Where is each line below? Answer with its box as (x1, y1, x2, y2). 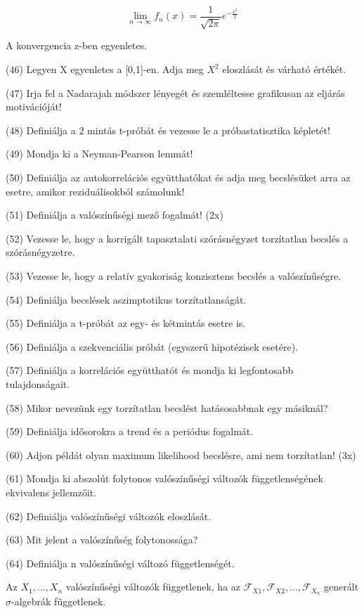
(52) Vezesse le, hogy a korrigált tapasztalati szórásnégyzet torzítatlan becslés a (6, 231, 349, 245)
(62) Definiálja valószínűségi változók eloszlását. (6, 508, 212, 523)
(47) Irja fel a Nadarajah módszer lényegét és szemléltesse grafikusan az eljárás (6, 85, 345, 100)
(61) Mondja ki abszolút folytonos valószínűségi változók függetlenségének (6, 471, 323, 486)
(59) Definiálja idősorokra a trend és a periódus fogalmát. (6, 424, 254, 439)
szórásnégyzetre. (6, 245, 75, 259)
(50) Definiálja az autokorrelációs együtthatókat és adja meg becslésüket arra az (6, 170, 351, 185)
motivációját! (6, 99, 62, 114)
